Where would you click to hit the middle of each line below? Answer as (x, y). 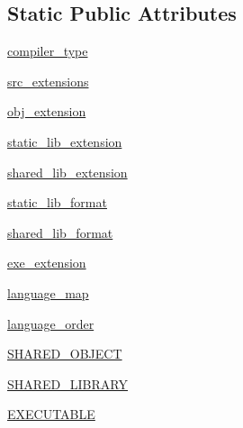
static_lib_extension (65, 141)
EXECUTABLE (51, 414)
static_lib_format (57, 202)
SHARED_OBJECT (65, 354)
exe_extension (47, 263)
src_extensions (48, 81)
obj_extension (47, 111)
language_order (51, 323)
